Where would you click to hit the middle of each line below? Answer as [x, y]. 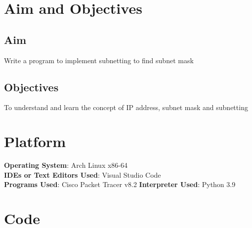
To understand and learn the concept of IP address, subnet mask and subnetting [126, 107]
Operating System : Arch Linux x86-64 [66, 165]
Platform [35, 141]
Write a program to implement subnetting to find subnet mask [99, 60]
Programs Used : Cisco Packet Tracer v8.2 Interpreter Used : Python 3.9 [120, 184]
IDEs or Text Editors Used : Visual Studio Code [83, 174]
